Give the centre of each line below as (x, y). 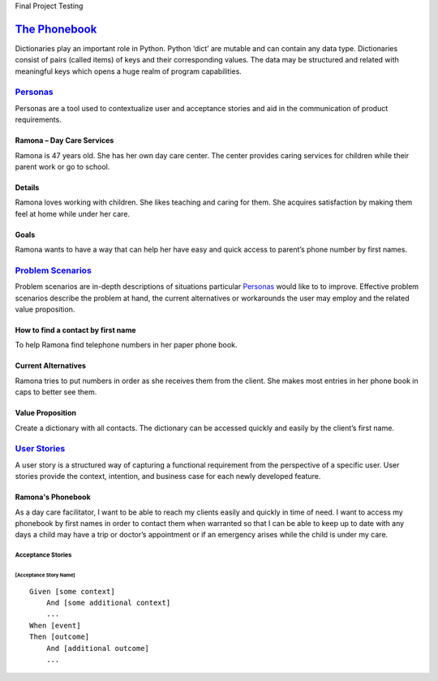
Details (27, 187)
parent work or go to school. (62, 167)
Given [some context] (72, 591)
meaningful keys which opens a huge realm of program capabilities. (129, 71)
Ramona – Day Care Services (64, 140)
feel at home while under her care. (72, 213)
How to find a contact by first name (76, 330)
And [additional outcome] (98, 648)
